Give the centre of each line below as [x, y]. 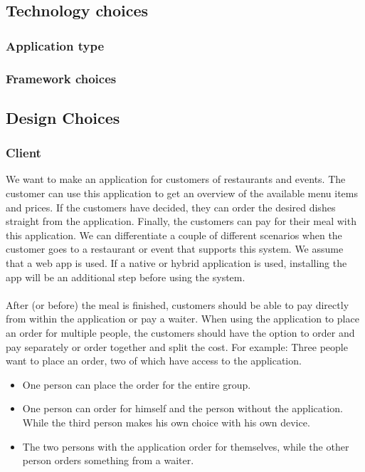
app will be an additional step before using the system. [126, 277]
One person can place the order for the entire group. [137, 384]
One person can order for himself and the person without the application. [182, 408]
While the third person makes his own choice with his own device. [166, 422]
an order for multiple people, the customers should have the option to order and [180, 332]
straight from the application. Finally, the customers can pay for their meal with [181, 221]
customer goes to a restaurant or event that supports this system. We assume [175, 249]
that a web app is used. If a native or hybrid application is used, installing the [176, 263]
